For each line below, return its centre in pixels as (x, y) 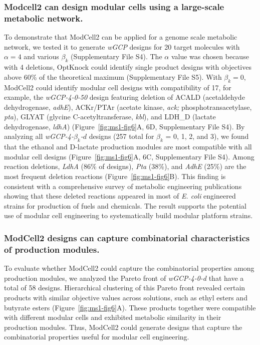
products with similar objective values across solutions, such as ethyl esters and (126, 297)
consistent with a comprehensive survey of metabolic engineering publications (123, 186)
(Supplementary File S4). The (116, 56)
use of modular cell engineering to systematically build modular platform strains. (128, 215)
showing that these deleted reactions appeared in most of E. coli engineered (120, 196)
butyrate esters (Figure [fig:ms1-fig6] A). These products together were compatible (130, 307)
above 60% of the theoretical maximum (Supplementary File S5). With (113, 76)
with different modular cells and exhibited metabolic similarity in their (113, 317)
